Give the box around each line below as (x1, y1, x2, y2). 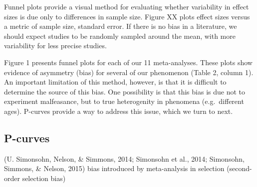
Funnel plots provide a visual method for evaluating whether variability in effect (4, 1, 249, 11)
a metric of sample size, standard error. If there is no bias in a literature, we (4, 21, 237, 31)
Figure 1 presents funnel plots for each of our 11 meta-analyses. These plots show (4, 57, 253, 67)
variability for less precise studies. (4, 40, 107, 51)
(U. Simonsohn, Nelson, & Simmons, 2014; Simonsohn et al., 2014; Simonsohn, (4, 153, 245, 164)
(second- (227, 163, 252, 174)
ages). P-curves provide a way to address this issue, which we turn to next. (4, 105, 233, 116)
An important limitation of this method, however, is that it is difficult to (4, 77, 227, 87)
